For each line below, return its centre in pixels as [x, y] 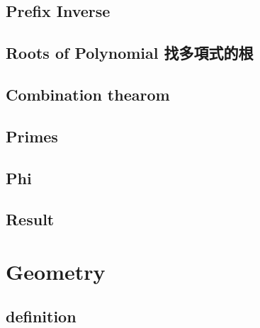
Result [30, 219]
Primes [32, 136]
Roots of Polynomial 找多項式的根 [130, 53]
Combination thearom [88, 94]
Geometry [56, 271]
